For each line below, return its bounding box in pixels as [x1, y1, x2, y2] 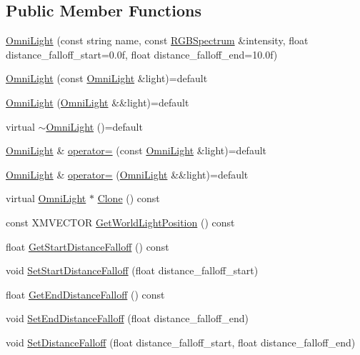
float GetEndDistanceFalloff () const [6, 286, 165, 301]
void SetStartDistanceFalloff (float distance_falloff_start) [6, 263, 259, 278]
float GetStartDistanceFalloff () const [6, 239, 169, 254]
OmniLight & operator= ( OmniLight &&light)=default [6, 166, 249, 181]
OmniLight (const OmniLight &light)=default [6, 71, 208, 86]
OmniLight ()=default [46, 119, 143, 134]
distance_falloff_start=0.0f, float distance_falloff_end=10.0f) [6, 46, 278, 61]
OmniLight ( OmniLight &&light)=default [6, 94, 189, 109]
